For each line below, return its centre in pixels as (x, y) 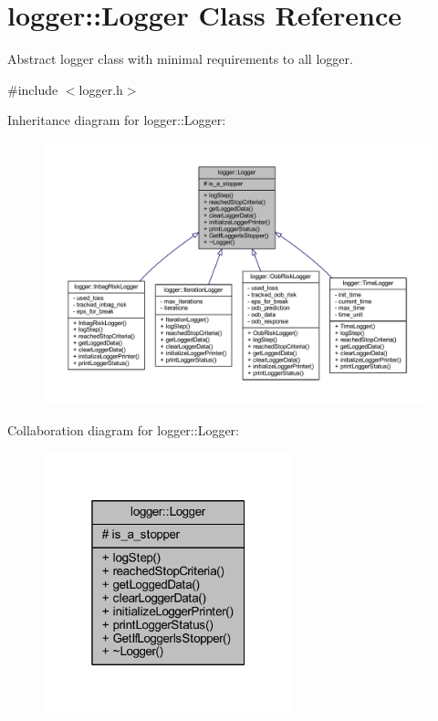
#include (33, 89)
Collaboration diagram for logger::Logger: (123, 429)
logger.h (101, 89)
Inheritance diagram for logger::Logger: (117, 120)
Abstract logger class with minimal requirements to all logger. (180, 59)
